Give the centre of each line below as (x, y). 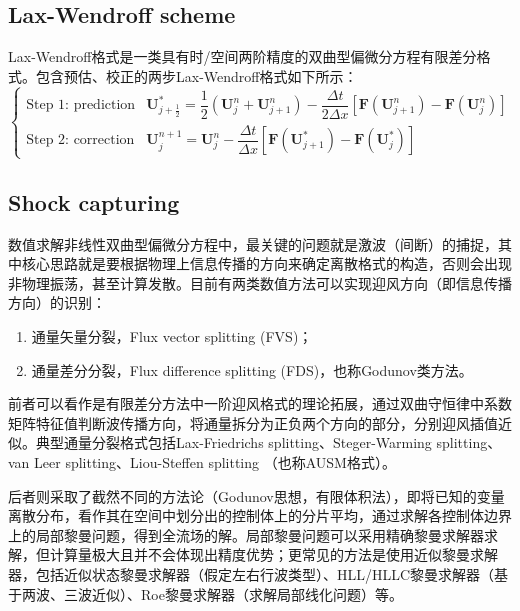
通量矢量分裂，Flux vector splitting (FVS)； (172, 336)
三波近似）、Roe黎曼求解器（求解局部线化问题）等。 (233, 593)
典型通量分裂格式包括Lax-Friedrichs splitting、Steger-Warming (233, 442)
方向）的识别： (57, 302)
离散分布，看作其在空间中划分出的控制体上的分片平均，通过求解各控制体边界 (260, 515)
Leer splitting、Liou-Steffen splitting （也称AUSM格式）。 (215, 462)
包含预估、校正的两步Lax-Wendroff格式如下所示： (196, 75)
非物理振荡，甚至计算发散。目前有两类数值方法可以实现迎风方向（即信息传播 (260, 282)
